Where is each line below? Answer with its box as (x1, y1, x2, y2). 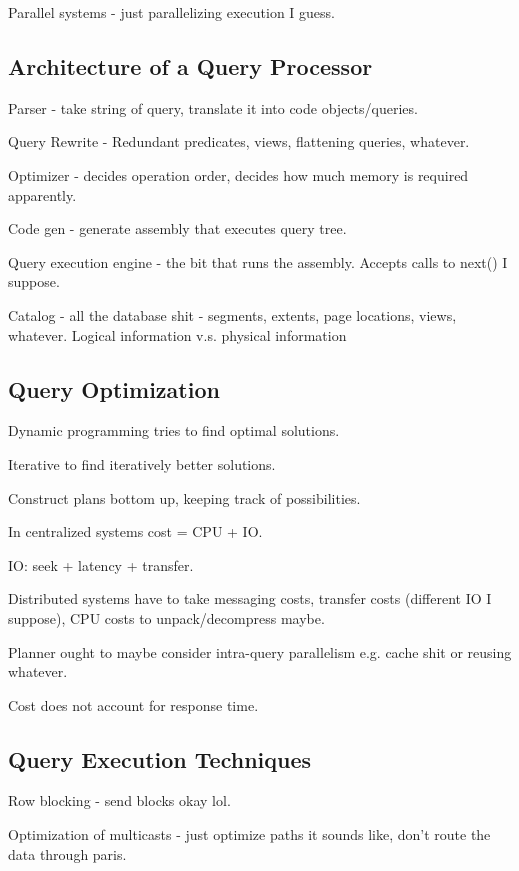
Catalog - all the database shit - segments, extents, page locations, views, (8, 304, 457, 325)
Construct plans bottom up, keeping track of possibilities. (8, 487, 361, 508)
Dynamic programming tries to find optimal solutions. (8, 420, 340, 441)
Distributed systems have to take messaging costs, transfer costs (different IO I (8, 588, 492, 609)
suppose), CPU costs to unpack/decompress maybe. (8, 607, 325, 628)
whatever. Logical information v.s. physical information (8, 324, 347, 345)
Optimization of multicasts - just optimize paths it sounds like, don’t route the (8, 824, 491, 845)
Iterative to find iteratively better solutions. (8, 453, 276, 474)
